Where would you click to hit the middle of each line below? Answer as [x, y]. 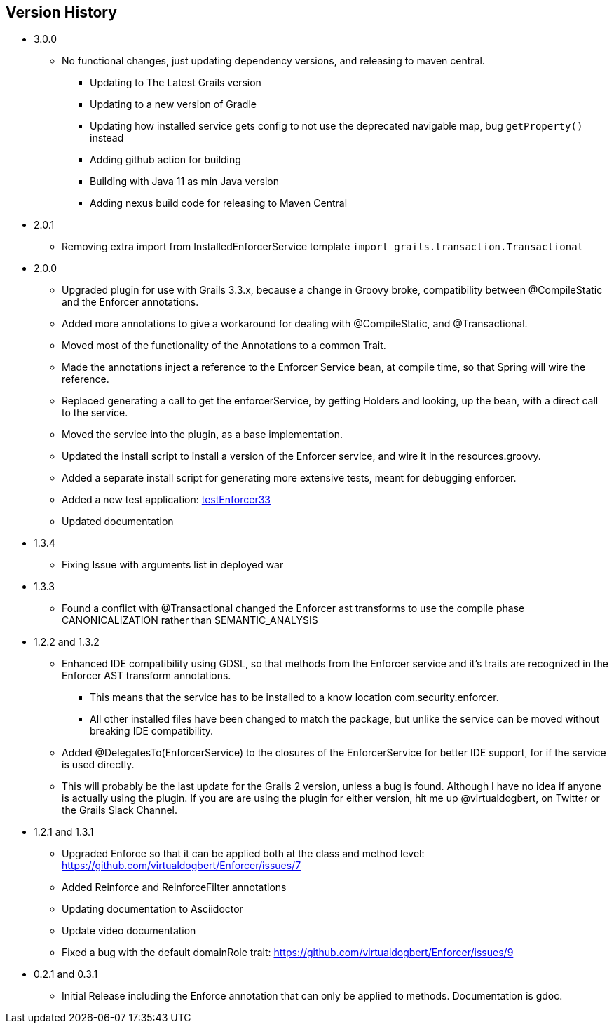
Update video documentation [129, 931]
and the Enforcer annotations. [130, 302]
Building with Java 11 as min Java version [184, 182]
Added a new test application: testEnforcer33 [166, 500]
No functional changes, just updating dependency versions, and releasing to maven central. [273, 61]
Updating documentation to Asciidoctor [152, 909]
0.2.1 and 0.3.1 [66, 974]
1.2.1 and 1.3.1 [64, 832]
